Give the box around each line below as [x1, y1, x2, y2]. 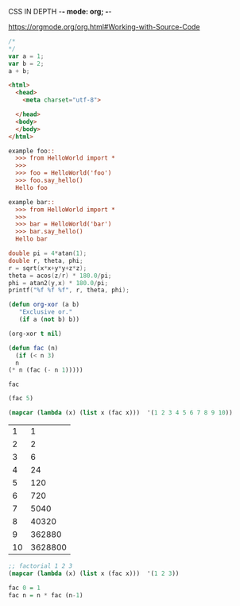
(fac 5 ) [8, 395, 34, 403]
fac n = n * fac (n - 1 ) [8, 591, 83, 599]
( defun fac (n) [8, 344, 59, 352]
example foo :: [8, 147, 56, 155]
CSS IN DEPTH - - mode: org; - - [8, 7, 112, 16]
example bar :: [8, 198, 56, 206]
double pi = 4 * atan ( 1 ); [8, 249, 87, 257]
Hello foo [15, 183, 48, 191]
